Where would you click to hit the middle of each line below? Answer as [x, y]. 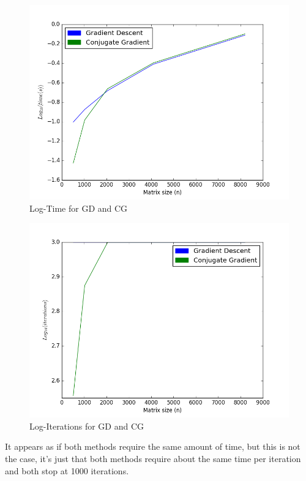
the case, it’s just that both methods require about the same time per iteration [153, 458]
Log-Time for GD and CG [79, 208]
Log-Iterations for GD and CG [87, 426]
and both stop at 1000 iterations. [67, 470]
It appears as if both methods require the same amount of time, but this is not [153, 446]
